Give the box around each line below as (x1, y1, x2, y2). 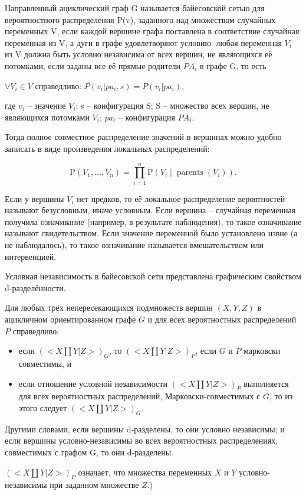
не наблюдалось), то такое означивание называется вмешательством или (5, 239, 264, 251)
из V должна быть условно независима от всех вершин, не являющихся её (5, 48, 272, 60)
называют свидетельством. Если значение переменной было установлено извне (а (5, 227, 298, 239)
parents (176, 168, 203, 177)
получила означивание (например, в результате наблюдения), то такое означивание (5, 215, 302, 227)
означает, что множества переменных (78, 465, 212, 478)
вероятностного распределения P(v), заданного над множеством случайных (5, 13, 276, 25)
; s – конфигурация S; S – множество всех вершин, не (75, 99, 269, 112)
